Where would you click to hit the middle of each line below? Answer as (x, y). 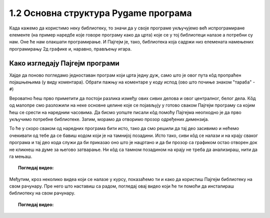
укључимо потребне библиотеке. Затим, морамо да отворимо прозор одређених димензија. (109, 119)
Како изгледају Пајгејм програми (64, 63)
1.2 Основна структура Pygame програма (100, 13)
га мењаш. (21, 156)
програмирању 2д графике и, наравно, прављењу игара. (70, 49)
